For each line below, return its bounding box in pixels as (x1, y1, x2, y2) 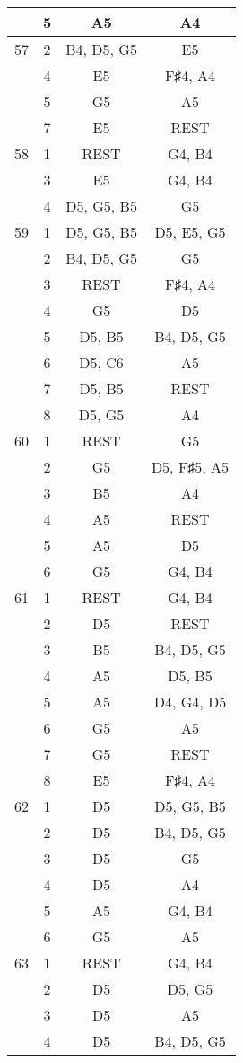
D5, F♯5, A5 (151, 456, 230, 477)
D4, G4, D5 (153, 691, 227, 712)
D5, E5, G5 (154, 221, 226, 242)
